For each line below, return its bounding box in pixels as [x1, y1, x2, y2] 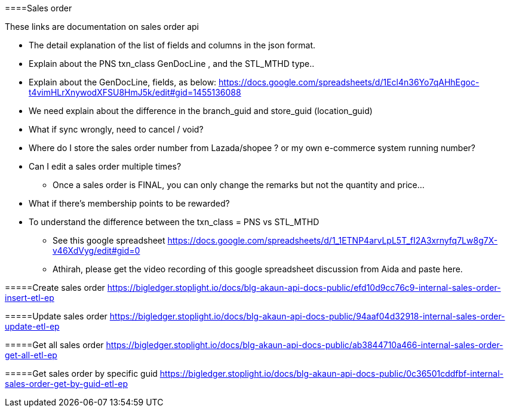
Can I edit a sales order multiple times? [29, 161, 182, 171]
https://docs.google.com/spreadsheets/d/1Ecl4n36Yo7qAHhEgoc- [219, 77, 480, 87]
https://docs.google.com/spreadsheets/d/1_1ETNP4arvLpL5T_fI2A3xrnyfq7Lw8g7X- [167, 235, 498, 245]
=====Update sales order [5, 311, 107, 321]
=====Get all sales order [5, 340, 104, 350]
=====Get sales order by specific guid [5, 368, 158, 379]
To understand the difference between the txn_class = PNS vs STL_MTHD [29, 217, 319, 227]
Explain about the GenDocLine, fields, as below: [29, 77, 217, 87]
